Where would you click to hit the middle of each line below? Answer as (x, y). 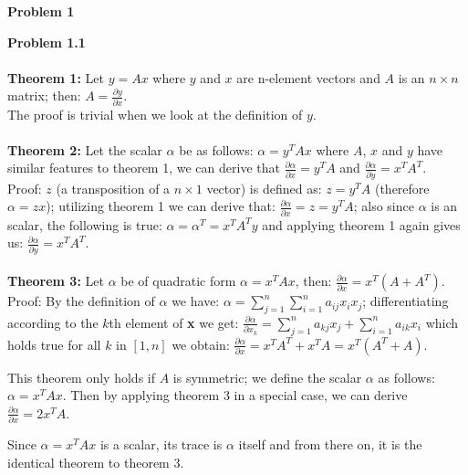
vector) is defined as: (264, 188)
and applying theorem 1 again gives (361, 224)
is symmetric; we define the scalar (267, 377)
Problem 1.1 (47, 42)
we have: (196, 301)
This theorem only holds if (81, 377)
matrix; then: (44, 95)
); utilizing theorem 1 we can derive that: (161, 206)
